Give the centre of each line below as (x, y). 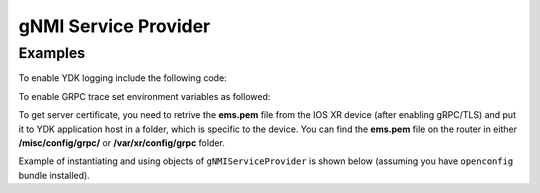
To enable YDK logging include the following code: (122, 78)
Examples (52, 53)
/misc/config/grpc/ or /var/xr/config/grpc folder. (121, 142)
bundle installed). (54, 175)
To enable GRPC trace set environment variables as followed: (144, 96)
